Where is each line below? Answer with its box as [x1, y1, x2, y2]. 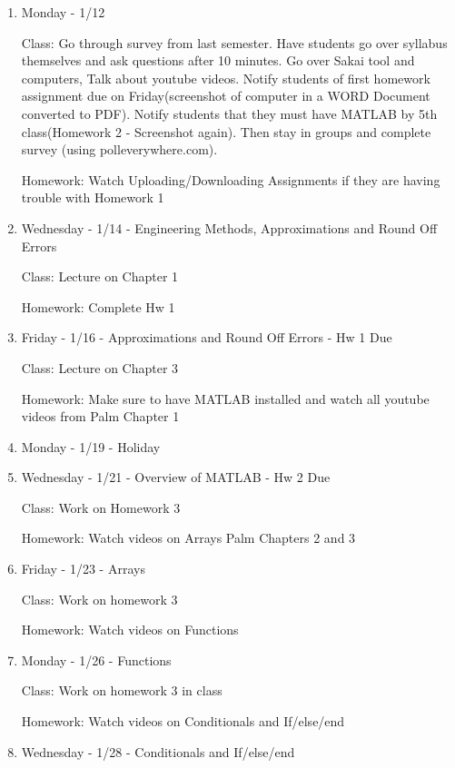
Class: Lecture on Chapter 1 [21, 267, 179, 286]
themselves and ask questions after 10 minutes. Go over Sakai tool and [21, 51, 415, 70]
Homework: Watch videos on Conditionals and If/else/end [21, 712, 345, 731]
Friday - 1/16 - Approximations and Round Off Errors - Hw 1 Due [21, 328, 392, 347]
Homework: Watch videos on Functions [21, 620, 239, 639]
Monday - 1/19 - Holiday [21, 437, 161, 456]
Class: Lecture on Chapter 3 [21, 358, 179, 377]
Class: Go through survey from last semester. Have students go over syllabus [21, 33, 448, 52]
